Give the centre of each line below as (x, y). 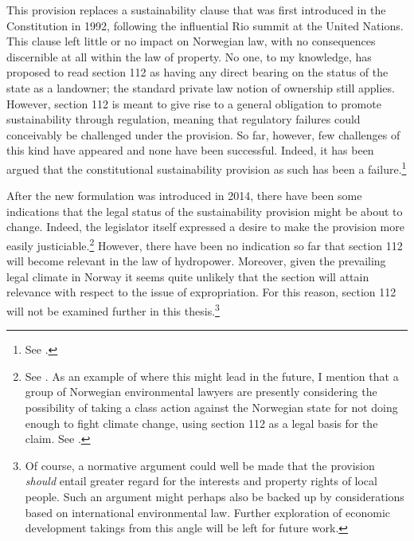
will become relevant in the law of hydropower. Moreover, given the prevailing (196, 261)
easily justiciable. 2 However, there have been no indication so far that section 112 (205, 244)
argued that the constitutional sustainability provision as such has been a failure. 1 (207, 167)
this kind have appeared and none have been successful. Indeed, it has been (190, 150)
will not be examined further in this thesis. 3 (113, 310)
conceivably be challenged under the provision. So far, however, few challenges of (203, 134)
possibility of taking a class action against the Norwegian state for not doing (211, 408)
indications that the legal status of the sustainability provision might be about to (205, 211)
